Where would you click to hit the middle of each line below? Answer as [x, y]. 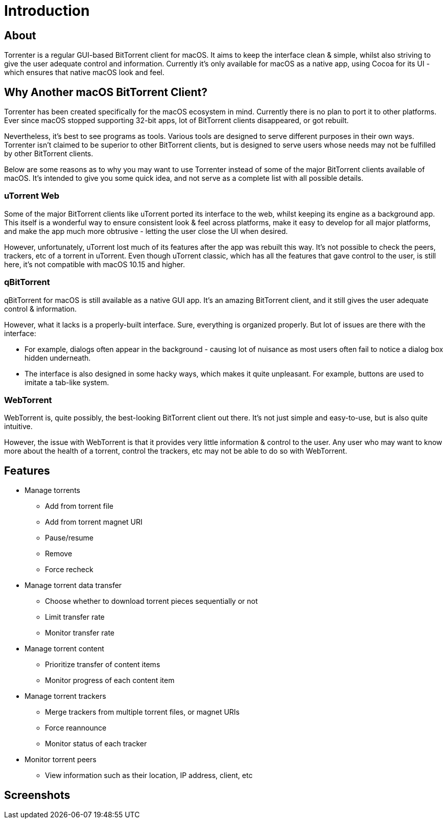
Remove [59, 554]
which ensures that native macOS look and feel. [84, 73]
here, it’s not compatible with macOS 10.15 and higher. [95, 264]
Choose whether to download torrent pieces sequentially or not [151, 601]
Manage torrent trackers [65, 696]
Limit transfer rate [75, 617]
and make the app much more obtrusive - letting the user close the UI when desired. [146, 231]
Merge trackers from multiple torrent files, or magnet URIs [143, 712]
